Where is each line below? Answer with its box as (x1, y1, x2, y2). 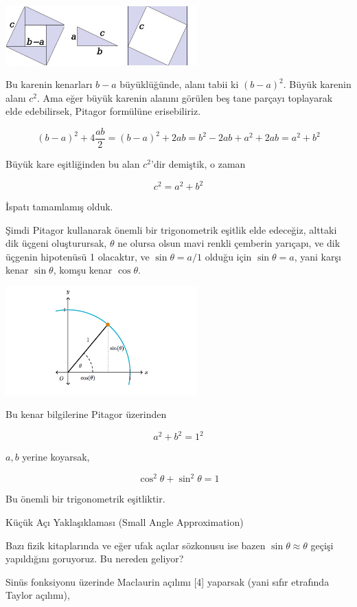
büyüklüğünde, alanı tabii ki (119, 77, 239, 91)
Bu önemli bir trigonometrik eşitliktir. (5, 492, 165, 506)
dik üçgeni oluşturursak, (5, 236, 107, 250)
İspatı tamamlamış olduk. (5, 199, 113, 214)
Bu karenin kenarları (5, 77, 93, 91)
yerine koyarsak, (22, 450, 90, 464)
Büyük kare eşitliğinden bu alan (5, 156, 140, 170)
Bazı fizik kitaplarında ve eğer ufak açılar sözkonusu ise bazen (5, 538, 266, 552)
